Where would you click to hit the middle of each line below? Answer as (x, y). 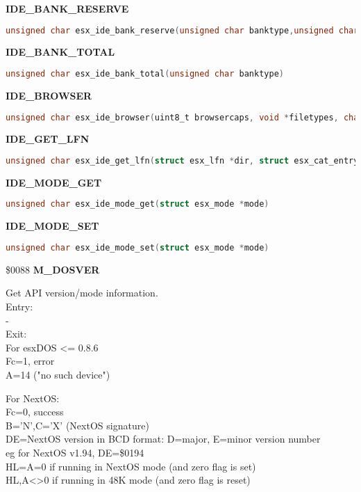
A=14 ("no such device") (58, 374)
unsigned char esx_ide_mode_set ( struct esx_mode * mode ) (137, 247)
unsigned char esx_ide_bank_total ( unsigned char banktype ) (145, 74)
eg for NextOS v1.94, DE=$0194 (75, 452)
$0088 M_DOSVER (53, 269)
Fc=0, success (35, 412)
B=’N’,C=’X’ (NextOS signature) (77, 425)
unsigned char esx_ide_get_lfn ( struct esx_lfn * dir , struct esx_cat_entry (182, 161)
